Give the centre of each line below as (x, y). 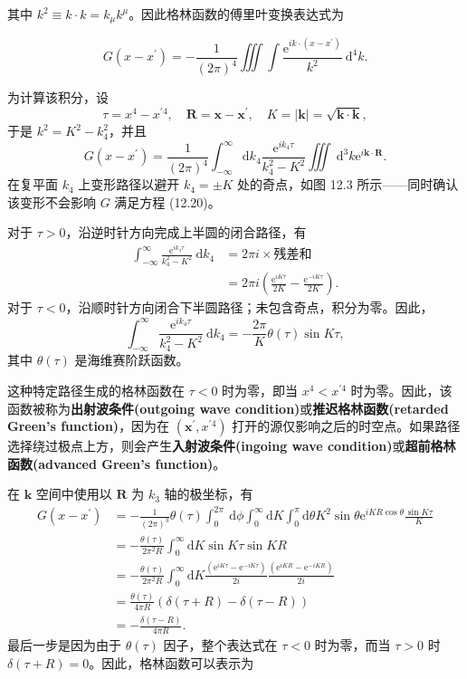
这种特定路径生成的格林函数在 (96, 390)
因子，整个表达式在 (220, 644)
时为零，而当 (353, 644)
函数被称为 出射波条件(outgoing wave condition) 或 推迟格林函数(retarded (228, 408)
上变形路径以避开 (129, 184)
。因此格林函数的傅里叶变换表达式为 (237, 14)
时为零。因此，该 (401, 390)
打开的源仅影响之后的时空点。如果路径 (346, 426)
